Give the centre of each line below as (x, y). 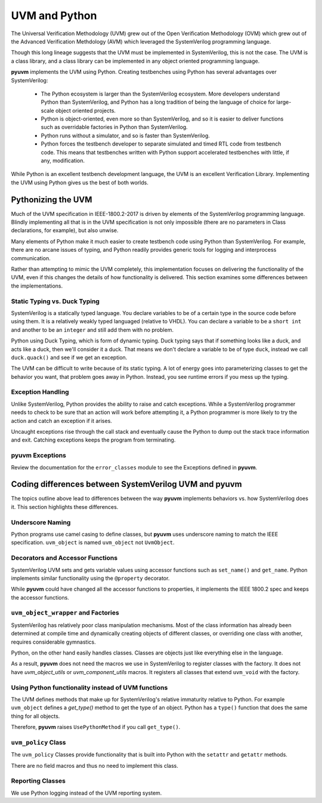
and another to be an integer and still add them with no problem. (92, 330)
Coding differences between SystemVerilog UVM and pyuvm (126, 484)
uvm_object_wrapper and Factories (65, 613)
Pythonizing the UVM (52, 200)
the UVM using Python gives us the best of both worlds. (80, 183)
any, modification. (63, 160)
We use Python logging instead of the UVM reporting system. (86, 793)
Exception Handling (40, 392)
